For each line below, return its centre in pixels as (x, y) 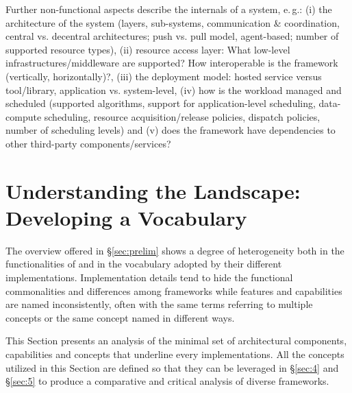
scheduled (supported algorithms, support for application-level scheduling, (161, 103)
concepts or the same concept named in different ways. (120, 317)
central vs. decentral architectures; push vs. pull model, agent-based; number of (172, 36)
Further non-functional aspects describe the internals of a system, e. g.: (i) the (169, 9)
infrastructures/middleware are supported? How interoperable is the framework (172, 63)
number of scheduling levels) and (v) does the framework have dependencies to (171, 130)
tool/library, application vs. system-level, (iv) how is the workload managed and (174, 90)
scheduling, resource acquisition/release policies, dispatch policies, (182, 116)
